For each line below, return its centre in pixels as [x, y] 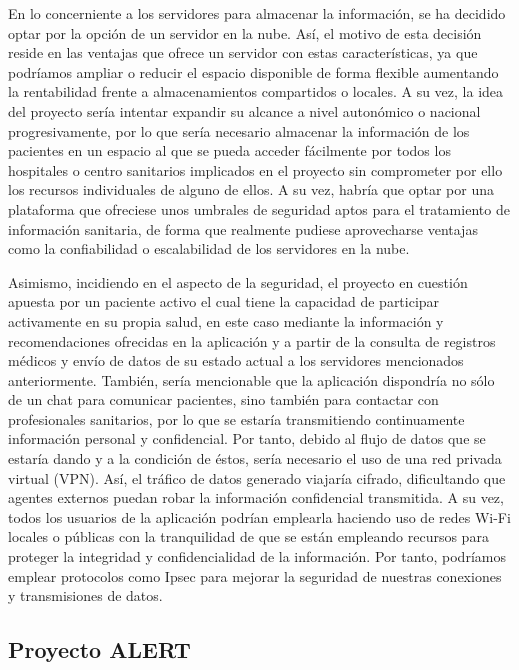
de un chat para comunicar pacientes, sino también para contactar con [223, 399]
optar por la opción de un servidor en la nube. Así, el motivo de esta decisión [245, 32]
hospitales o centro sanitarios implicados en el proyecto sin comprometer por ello [255, 169]
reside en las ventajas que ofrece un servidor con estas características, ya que [243, 52]
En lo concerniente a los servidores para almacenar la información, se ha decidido [257, 13]
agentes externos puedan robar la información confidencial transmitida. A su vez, [256, 497]
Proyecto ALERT [99, 649]
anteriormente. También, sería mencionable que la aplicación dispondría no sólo [251, 379]
